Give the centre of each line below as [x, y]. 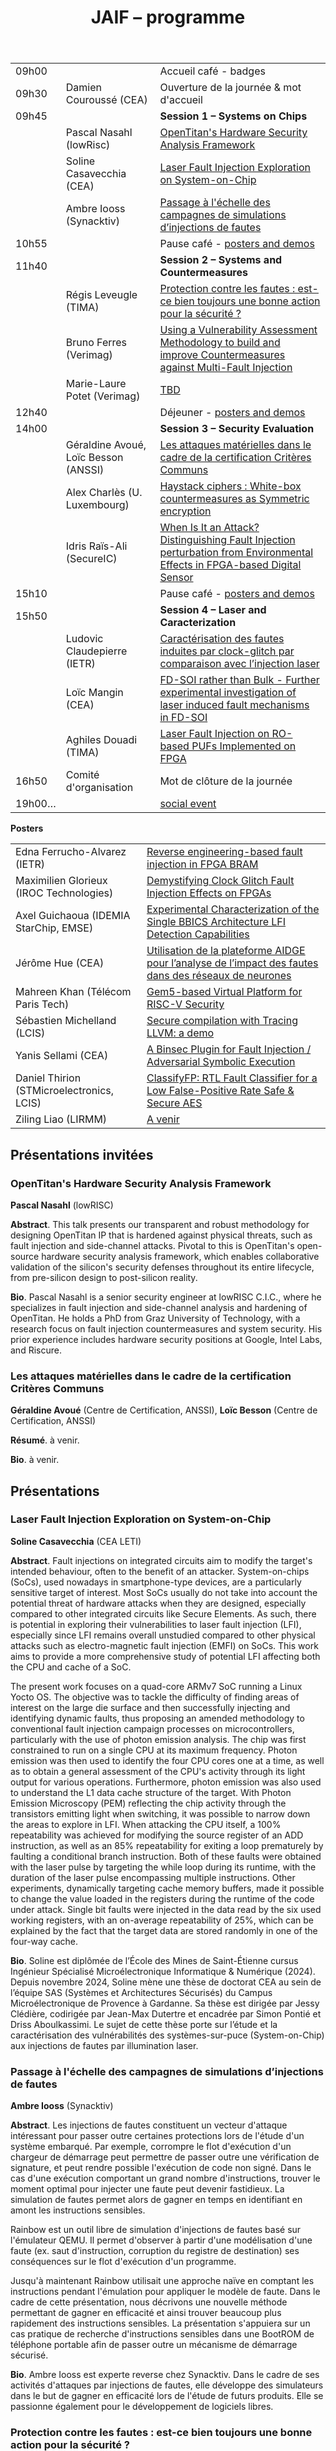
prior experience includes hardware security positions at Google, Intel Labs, [166, 1339]
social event [188, 804]
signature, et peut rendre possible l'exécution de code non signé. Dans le [161, 2168]
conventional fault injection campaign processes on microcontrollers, [152, 1728]
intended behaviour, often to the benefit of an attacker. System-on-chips [160, 1571]
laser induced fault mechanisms [234, 705]
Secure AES [174, 1103]
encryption [185, 511]
